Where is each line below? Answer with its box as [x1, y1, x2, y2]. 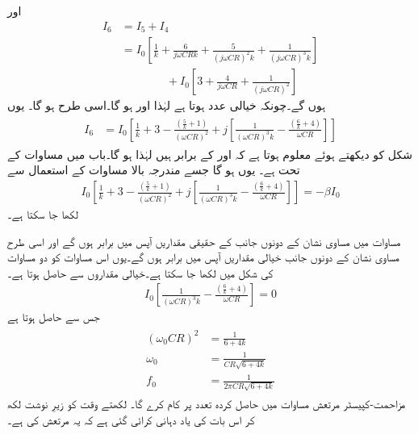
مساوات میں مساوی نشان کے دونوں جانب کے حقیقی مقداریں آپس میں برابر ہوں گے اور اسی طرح [7, 232, 401, 249]
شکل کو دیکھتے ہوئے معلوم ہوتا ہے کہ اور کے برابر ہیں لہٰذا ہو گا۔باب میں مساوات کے [7, 145, 412, 162]
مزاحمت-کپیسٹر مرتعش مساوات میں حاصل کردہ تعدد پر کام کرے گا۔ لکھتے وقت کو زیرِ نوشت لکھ [7, 394, 406, 411]
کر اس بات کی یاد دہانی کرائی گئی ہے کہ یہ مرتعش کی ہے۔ [7, 411, 255, 428]
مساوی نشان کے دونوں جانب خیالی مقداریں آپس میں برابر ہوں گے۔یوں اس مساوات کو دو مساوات [7, 248, 400, 265]
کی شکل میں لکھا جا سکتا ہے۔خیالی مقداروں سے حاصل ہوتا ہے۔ [7, 264, 274, 281]
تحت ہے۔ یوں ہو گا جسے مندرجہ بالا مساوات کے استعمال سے [7, 161, 300, 178]
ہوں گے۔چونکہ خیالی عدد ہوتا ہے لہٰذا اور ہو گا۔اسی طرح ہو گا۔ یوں [7, 97, 326, 114]
